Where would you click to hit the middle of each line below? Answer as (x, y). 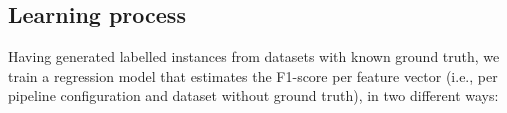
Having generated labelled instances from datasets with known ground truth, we (254, 56)
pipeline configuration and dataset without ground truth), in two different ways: (253, 95)
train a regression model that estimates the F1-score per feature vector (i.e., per (253, 75)
